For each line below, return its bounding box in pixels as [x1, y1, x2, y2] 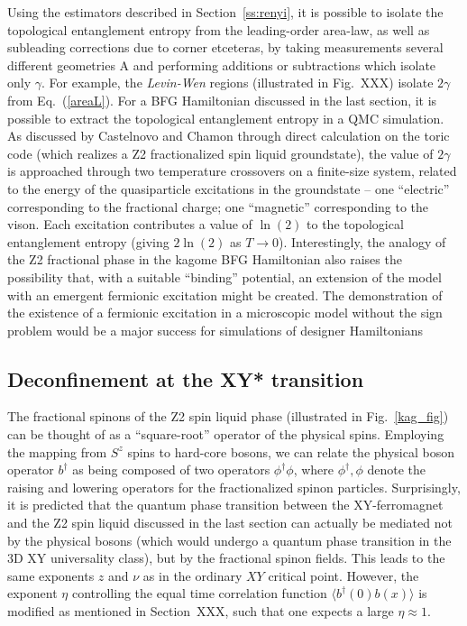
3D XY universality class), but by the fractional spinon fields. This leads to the [7, 548, 445, 567]
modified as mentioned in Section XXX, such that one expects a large [7, 602, 394, 621]
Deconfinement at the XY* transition [7, 364, 364, 392]
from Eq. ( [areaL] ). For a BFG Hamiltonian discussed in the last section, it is [7, 90, 437, 109]
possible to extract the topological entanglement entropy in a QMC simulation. [7, 108, 444, 127]
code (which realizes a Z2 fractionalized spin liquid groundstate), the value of [7, 143, 434, 162]
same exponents [7, 566, 95, 585]
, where [293, 460, 334, 479]
